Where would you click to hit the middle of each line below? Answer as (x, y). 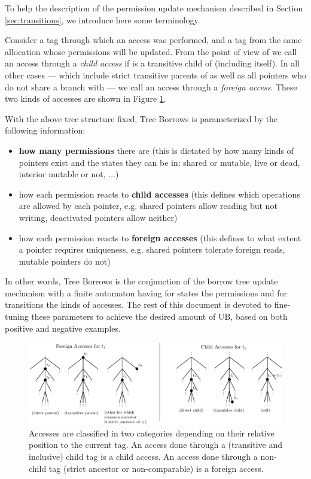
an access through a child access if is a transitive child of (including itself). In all (152, 63)
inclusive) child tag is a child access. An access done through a (143, 457)
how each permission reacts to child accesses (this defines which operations (159, 194)
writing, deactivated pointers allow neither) (98, 217)
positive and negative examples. (63, 328)
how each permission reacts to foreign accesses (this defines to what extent (160, 237)
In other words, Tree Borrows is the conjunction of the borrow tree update (141, 281)
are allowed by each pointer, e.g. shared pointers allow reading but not (148, 206)
